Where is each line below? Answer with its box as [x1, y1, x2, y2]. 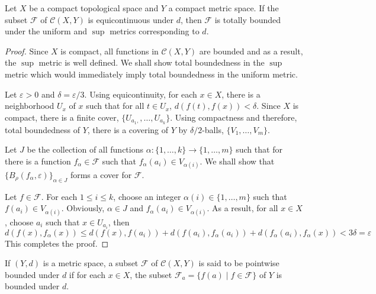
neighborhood [5, 99, 54, 112]
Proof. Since [5, 44, 49, 57]
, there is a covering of [87, 123, 169, 135]
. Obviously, [61, 202, 105, 214]
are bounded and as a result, [199, 44, 303, 57]
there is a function [5, 154, 71, 167]
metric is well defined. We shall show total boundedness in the [38, 56, 265, 69]
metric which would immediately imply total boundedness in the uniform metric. [5, 67, 298, 80]
